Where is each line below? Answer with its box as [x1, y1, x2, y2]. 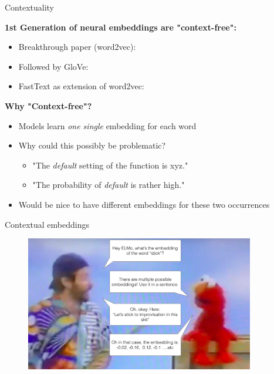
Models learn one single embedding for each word [18, 119, 197, 132]
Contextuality [5, 1, 55, 13]
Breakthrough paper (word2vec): [18, 41, 136, 53]
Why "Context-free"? [5, 99, 92, 112]
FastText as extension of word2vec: [18, 80, 144, 92]
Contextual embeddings [5, 218, 89, 230]
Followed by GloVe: [18, 60, 89, 72]
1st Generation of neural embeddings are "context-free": [5, 21, 236, 33]
